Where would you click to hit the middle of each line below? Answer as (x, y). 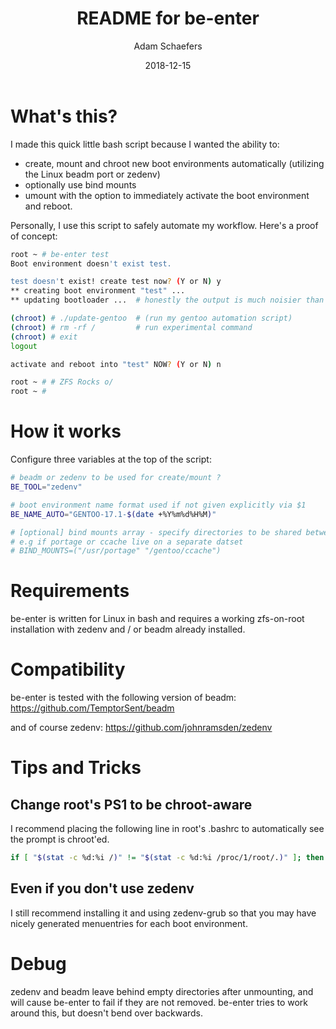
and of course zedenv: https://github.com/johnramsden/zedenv (141, 728)
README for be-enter (168, 18)
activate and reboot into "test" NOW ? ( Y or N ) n (116, 364)
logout (24, 346)
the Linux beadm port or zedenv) (92, 174)
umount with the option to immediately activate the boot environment (167, 195)
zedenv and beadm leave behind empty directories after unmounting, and (162, 991)
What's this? (64, 116)
